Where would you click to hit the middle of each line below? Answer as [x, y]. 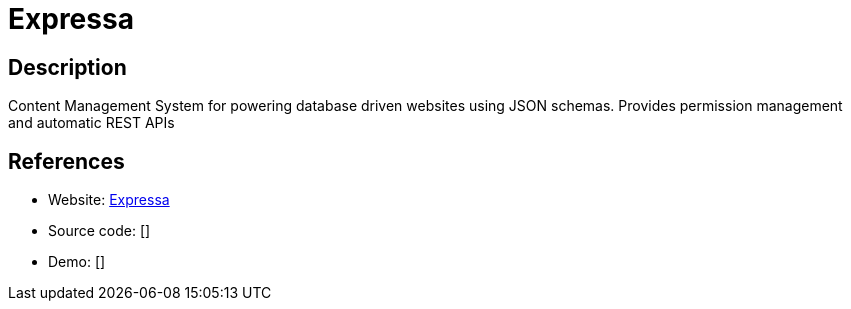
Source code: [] [99, 231]
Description [67, 67]
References [66, 161]
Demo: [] [77, 262]
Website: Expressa [109, 200]
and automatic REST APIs [91, 123]
